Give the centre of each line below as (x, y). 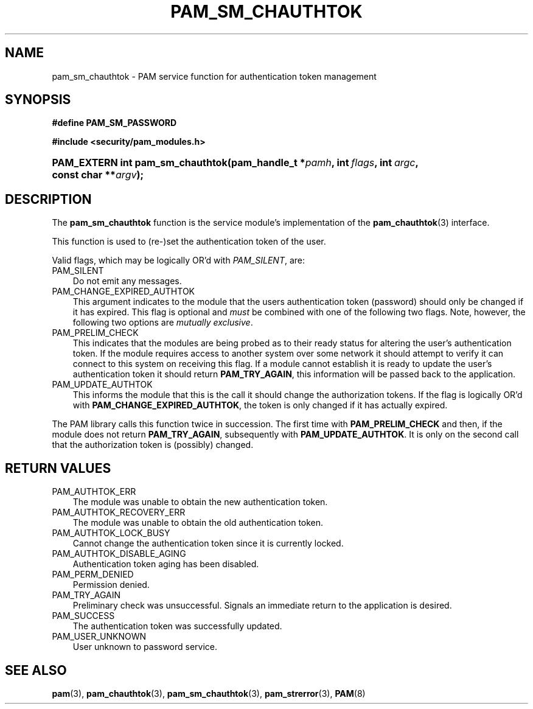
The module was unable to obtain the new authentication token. (200, 502)
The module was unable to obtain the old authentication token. (198, 523)
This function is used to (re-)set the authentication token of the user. (189, 242)
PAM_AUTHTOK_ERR (94, 492)
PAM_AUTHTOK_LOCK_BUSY (111, 533)
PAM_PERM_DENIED (93, 575)
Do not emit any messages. (127, 281)
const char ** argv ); (98, 175)
